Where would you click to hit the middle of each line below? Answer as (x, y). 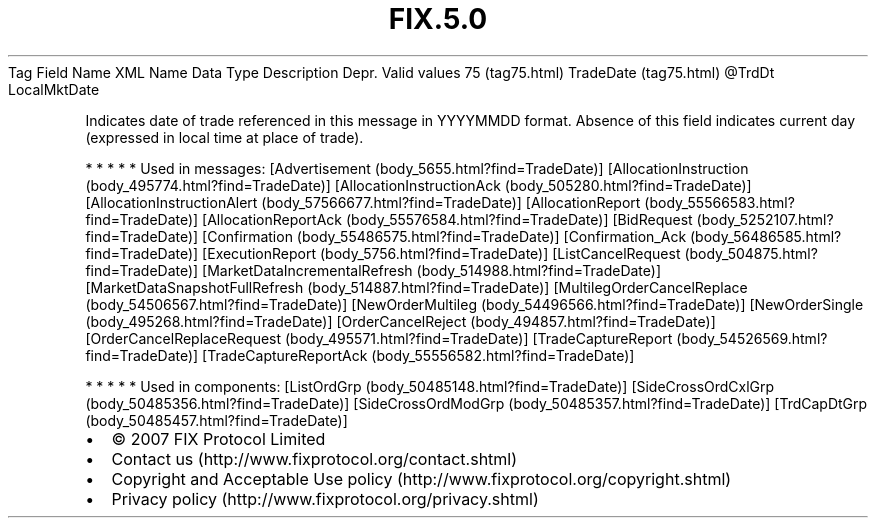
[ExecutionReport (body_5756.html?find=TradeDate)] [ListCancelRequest (441, 253)
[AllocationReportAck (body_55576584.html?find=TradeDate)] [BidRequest (447, 219)
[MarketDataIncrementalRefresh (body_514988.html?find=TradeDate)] (432, 270)
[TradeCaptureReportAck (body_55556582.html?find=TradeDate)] (418, 355)
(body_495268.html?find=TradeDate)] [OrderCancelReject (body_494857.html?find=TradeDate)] (400, 321)
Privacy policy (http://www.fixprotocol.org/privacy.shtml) (325, 498)
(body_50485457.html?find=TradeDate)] (216, 420)
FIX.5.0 (438, 19)
